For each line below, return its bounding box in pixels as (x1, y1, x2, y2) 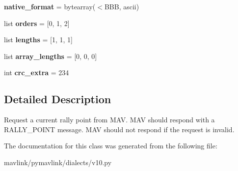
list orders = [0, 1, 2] (4, 18, 70, 28)
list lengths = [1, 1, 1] (4, 34, 73, 45)
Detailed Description (4, 91, 111, 107)
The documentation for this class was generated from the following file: (4, 141, 217, 151)
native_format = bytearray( (4, 1, 96, 11)
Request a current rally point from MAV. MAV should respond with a (4, 114, 215, 125)
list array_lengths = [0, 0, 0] (4, 51, 97, 61)
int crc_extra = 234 (4, 67, 69, 78)
